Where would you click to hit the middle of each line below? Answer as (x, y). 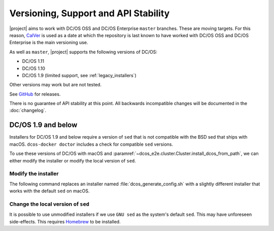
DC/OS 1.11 (33, 61)
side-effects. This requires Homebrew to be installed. (65, 221)
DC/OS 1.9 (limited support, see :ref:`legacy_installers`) (79, 75)
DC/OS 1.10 (34, 68)
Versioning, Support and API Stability (90, 13)
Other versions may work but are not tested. (55, 85)
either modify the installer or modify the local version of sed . (73, 160)
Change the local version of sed (49, 204)
